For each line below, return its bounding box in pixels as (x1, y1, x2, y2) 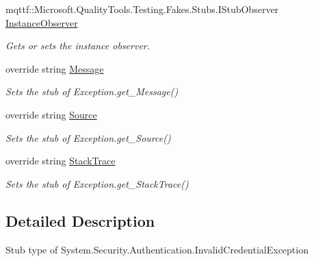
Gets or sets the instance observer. (5, 38, 151, 53)
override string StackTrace (5, 153, 116, 168)
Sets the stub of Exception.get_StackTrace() (5, 176, 189, 190)
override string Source (5, 107, 97, 121)
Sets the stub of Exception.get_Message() (5, 84, 179, 99)
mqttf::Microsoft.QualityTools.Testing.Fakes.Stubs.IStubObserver (5, 2, 279, 16)
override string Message (5, 61, 104, 75)
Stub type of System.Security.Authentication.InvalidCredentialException (5, 242, 309, 256)
